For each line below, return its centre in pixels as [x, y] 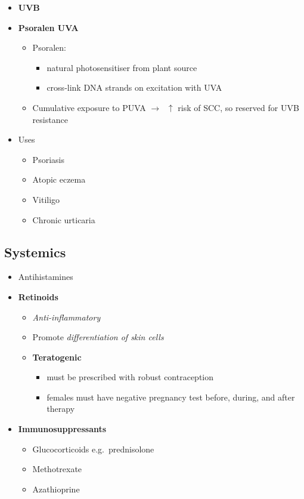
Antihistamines [46, 277]
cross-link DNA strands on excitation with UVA [134, 87]
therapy [61, 409]
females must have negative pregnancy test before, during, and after [171, 397]
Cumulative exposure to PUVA [89, 107]
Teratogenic [57, 357]
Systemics [35, 252]
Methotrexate [57, 469]
